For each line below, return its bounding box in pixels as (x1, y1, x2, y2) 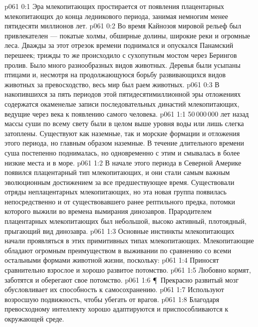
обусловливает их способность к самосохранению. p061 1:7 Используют (4, 284, 224, 295)
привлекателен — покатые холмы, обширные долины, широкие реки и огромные (4, 30, 251, 40)
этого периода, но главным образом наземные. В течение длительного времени (4, 138, 244, 148)
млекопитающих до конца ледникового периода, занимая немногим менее (4, 10, 228, 21)
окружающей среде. (4, 314, 64, 324)
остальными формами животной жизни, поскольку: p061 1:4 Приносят (4, 255, 219, 265)
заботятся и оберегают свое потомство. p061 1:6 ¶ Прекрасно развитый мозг (4, 274, 239, 285)
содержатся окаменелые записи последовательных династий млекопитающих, (4, 98, 240, 109)
